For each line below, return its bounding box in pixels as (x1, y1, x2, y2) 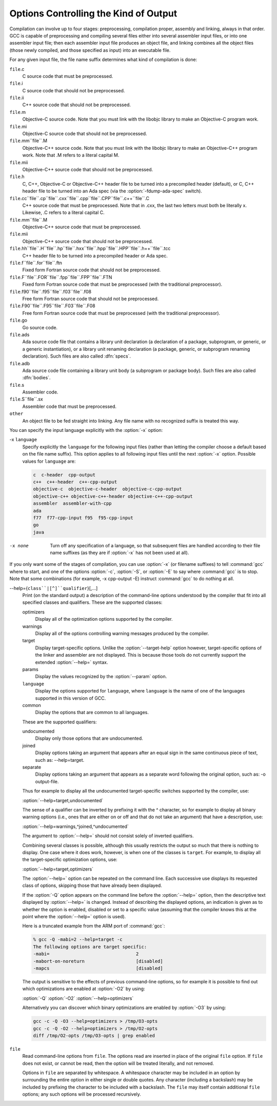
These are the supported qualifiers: (22, 719, 97, 725)
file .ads (9, 331, 30, 338)
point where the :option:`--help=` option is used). (22, 914, 126, 920)
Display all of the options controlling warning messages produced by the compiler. (35, 630, 209, 636)
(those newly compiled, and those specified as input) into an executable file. (9, 47, 171, 53)
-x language (9, 437, 37, 443)
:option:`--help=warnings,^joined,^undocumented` (22, 823, 129, 829)
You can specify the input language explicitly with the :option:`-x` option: (9, 427, 163, 433)
